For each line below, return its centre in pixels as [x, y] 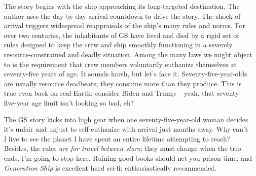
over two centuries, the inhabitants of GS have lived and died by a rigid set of [122, 35]
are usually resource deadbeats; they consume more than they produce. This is [123, 83]
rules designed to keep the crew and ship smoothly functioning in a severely [118, 45]
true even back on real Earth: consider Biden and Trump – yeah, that [109, 93]
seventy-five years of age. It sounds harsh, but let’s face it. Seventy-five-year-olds [126, 74]
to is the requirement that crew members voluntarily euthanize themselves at [120, 64]
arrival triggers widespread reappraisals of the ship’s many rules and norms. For [125, 25]
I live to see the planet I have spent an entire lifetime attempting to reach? [117, 138]
